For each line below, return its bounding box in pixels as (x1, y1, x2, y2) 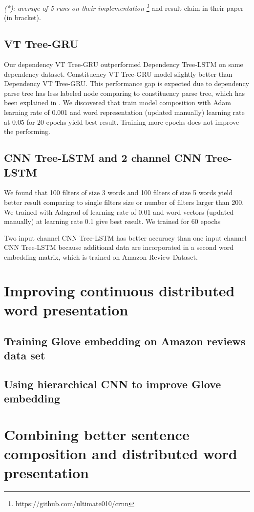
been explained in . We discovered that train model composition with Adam (4, 97, 231, 108)
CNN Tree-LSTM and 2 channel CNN (4, 150, 201, 165)
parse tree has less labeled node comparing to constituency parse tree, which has (4, 88, 245, 98)
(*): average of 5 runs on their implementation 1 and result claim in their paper (4, 1, 244, 13)
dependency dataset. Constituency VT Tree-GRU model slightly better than (4, 68, 233, 79)
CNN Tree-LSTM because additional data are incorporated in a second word (4, 242, 233, 252)
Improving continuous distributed (4, 280, 235, 300)
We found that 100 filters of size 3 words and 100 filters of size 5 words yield (4, 187, 233, 198)
